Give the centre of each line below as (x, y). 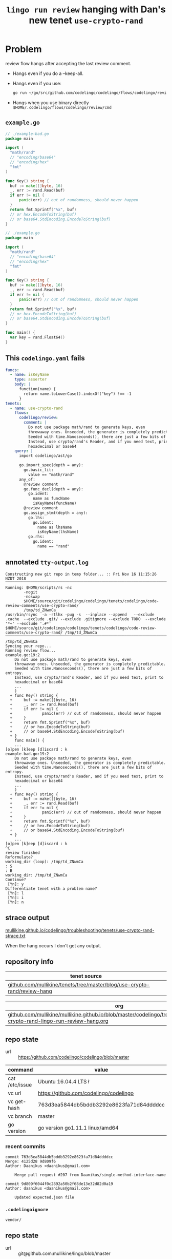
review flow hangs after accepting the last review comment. (68, 63)
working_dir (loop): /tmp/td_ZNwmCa (44, 862)
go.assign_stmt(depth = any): (56, 513)
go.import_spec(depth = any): (51, 465)
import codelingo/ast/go (45, 456)
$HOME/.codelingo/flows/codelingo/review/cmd (62, 107)
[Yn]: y (16, 884)
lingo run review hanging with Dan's (86, 9)
